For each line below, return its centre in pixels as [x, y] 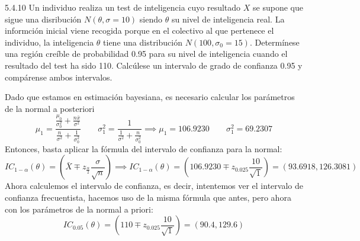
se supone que [278, 7]
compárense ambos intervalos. [59, 77]
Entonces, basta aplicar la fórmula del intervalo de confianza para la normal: [144, 148]
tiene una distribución [143, 42]
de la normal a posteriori [50, 108]
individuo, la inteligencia [49, 42]
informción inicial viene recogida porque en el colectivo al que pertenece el [139, 30]
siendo [151, 19]
